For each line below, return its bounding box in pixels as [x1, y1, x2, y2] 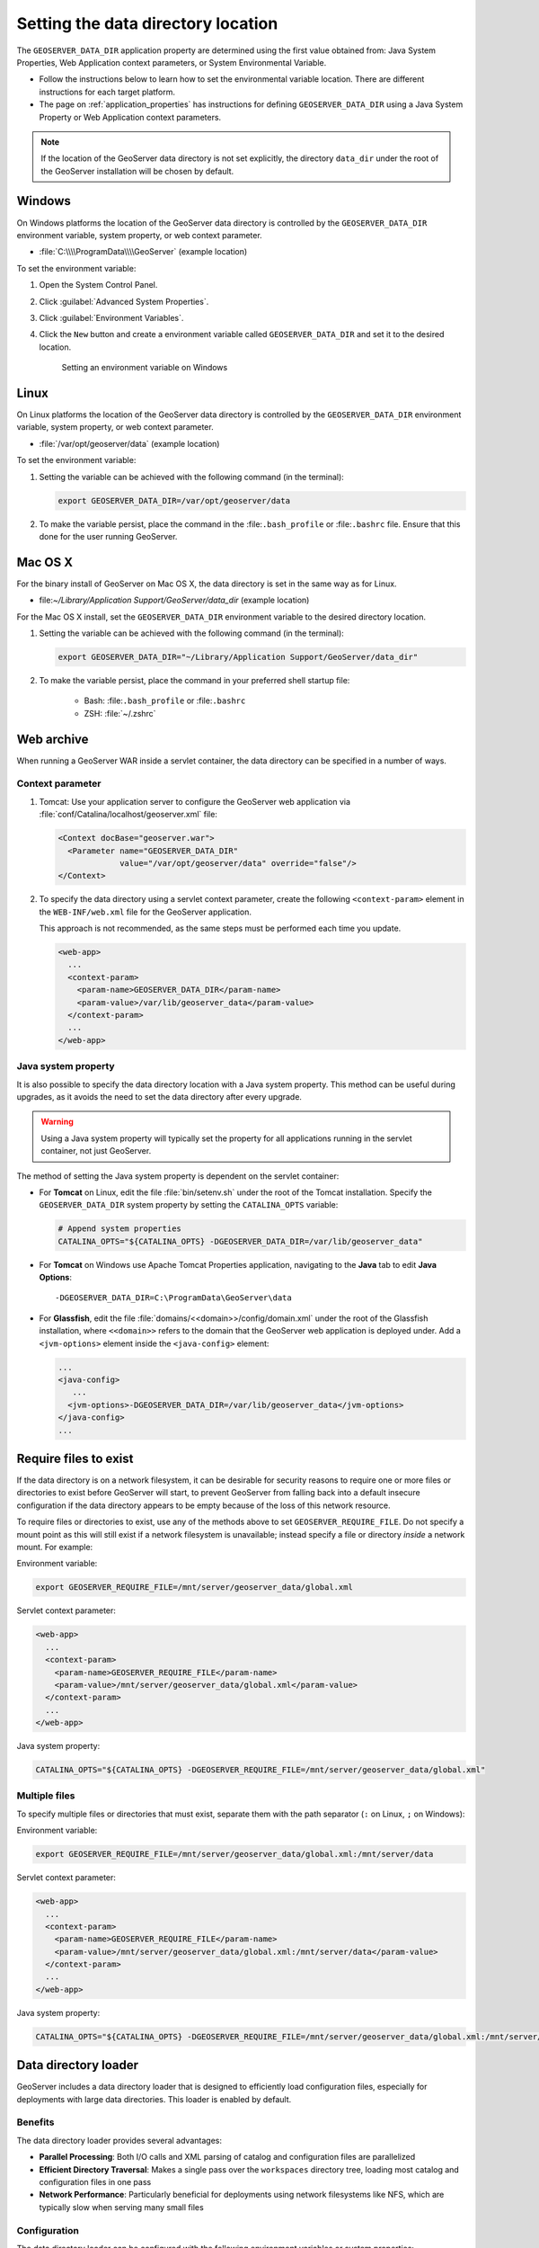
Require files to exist [16, 1450, 134, 1466]
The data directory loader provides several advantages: [16, 2135, 222, 2145]
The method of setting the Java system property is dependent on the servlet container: [16, 1170, 340, 1182]
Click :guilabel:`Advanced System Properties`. [39, 296, 209, 307]
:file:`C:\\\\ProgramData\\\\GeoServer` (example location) [39, 246, 248, 257]
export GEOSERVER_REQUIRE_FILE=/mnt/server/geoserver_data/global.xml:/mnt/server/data [35, 1849, 434, 1860]
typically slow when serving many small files [39, 2201, 204, 2212]
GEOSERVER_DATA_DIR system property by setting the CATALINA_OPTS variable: [39, 1200, 339, 1210]
